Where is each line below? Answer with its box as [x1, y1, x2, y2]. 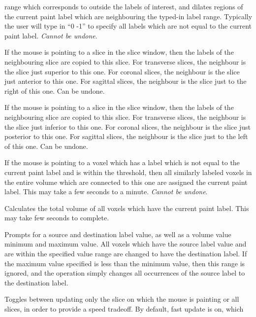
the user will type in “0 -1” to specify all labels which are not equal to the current [4, 21, 252, 31]
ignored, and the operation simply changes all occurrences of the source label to [4, 268, 245, 278]
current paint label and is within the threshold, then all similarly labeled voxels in [4, 167, 252, 177]
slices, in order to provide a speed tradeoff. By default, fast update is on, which [4, 304, 244, 314]
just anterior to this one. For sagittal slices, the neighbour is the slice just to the [4, 76, 247, 86]
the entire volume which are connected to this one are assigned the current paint [4, 176, 248, 187]
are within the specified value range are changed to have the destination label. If [4, 248, 247, 259]
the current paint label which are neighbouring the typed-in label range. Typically [4, 11, 253, 21]
